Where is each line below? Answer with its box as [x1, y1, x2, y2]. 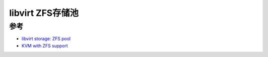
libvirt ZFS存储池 [9, 7, 79, 18]
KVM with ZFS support [21, 43, 68, 49]
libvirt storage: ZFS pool [21, 36, 71, 42]
